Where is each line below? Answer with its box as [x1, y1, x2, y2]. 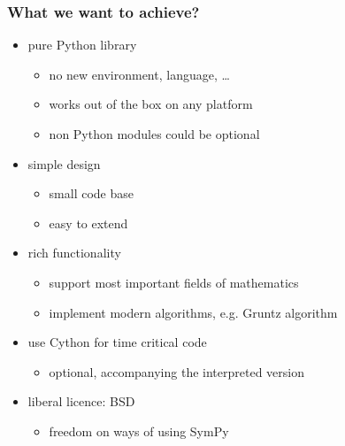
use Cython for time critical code [27, 333, 207, 351]
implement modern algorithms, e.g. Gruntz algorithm [49, 303, 338, 321]
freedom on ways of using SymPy [49, 421, 229, 440]
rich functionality [27, 243, 121, 262]
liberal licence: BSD [27, 392, 135, 411]
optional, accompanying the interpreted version [49, 362, 304, 381]
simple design [27, 154, 101, 173]
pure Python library [27, 35, 137, 54]
